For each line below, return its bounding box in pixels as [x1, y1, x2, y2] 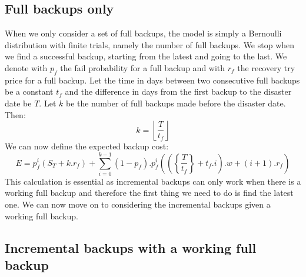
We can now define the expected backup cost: [5, 140, 169, 152]
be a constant [5, 85, 54, 98]
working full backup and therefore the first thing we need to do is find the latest [5, 186, 294, 199]
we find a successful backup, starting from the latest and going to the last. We [5, 50, 287, 62]
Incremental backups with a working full [5, 238, 257, 256]
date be [5, 96, 32, 109]
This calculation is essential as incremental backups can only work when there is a [5, 175, 301, 187]
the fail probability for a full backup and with [60, 61, 225, 74]
